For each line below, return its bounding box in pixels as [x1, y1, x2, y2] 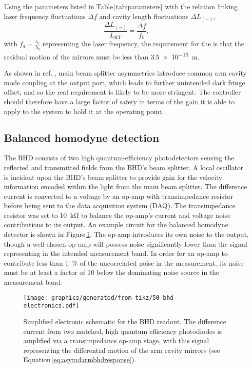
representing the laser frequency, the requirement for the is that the [42, 39, 245, 49]
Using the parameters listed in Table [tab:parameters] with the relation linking [4, 1, 238, 11]
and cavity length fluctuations [99, 11, 189, 21]
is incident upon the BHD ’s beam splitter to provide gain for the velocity [4, 172, 222, 182]
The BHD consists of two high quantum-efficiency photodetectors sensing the [4, 153, 234, 163]
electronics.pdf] [23, 302, 79, 310]
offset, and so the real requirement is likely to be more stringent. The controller [4, 87, 241, 97]
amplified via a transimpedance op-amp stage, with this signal [23, 335, 209, 346]
